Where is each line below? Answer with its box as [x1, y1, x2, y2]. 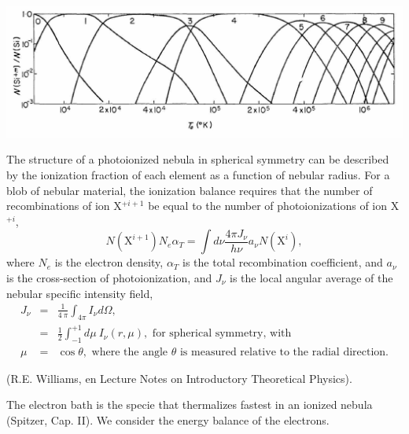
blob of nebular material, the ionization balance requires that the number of [6, 182, 373, 198]
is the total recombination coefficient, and [182, 254, 383, 270]
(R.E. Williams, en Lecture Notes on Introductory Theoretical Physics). [6, 370, 352, 386]
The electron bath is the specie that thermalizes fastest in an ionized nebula [6, 396, 373, 413]
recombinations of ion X [6, 197, 122, 214]
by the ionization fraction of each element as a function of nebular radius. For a [6, 167, 390, 183]
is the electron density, [54, 254, 164, 270]
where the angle [91, 346, 168, 358]
